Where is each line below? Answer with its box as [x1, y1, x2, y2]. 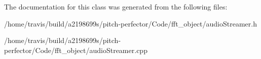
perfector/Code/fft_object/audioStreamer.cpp [4, 44, 147, 55]
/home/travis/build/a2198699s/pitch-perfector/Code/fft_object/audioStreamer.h [4, 18, 257, 28]
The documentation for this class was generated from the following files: [4, 1, 228, 11]
